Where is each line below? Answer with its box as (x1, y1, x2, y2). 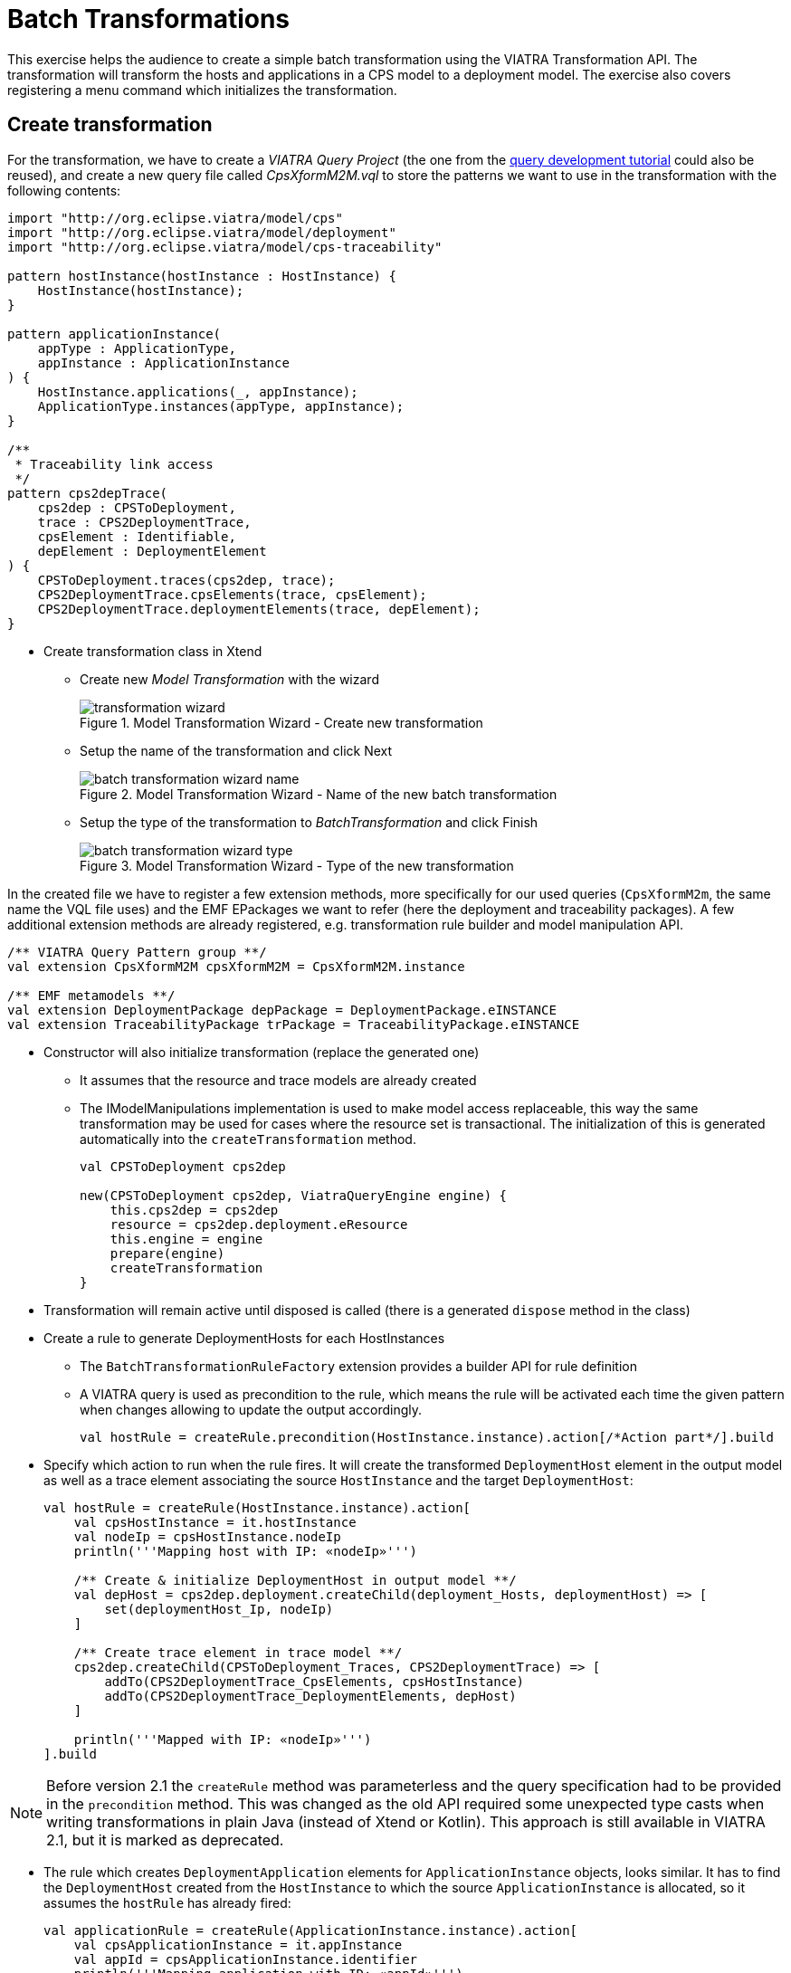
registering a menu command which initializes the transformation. (7, 81, 397, 98)
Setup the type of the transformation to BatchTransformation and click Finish (80, 814, 538, 830)
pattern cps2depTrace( (7, 485, 168, 500)
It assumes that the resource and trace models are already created (80, 1072, 477, 1088)
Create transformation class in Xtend (43, 643, 262, 659)
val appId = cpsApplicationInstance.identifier (73, 1951, 418, 1967)
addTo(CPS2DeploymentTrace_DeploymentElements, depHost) (104, 1688, 517, 1703)
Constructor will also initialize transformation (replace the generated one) (43, 1044, 480, 1060)
